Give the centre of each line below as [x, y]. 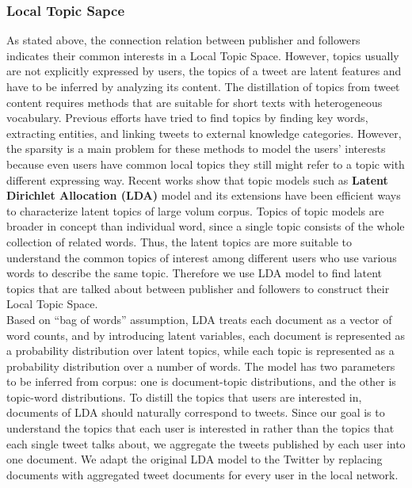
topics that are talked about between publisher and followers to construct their [198, 288]
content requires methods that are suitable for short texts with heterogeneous [195, 102]
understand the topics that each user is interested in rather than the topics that [200, 428]
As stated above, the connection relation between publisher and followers [183, 40]
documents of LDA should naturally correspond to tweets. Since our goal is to [196, 412]
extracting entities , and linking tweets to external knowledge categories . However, [204, 133]
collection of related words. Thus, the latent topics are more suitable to [179, 241]
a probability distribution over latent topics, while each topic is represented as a [200, 351]
